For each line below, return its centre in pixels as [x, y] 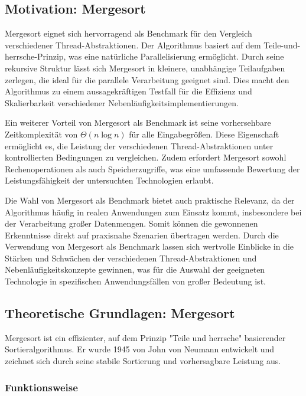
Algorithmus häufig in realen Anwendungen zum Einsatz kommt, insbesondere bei [153, 212]
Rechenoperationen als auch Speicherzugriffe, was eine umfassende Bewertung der [152, 168]
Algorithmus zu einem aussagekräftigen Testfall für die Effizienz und [128, 91]
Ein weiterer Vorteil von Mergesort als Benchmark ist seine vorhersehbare [138, 122]
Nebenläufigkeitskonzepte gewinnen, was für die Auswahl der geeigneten [135, 269]
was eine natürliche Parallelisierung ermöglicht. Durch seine [176, 56]
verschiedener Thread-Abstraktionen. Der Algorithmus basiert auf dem [133, 45]
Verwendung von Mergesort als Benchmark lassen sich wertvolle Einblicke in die [149, 246]
